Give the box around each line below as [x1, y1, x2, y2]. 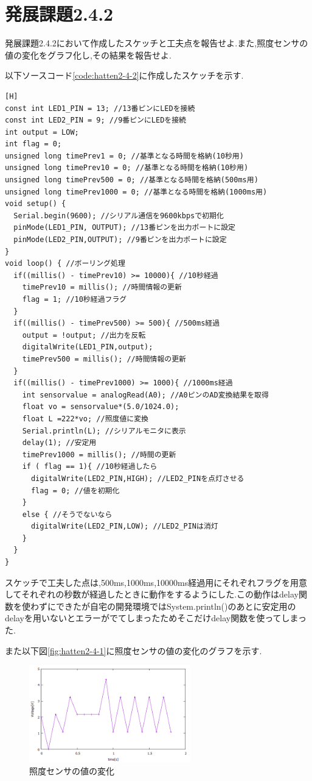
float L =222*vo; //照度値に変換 [22, 414, 149, 423]
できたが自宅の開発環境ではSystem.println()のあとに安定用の [55, 599, 296, 612]
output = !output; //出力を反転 [22, 330, 146, 340]
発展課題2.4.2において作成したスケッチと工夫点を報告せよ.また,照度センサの [5, 37, 308, 49]
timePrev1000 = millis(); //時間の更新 [22, 450, 176, 459]
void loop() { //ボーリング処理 [5, 259, 125, 268]
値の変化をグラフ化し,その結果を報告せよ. [5, 48, 172, 61]
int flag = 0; [5, 140, 62, 149]
